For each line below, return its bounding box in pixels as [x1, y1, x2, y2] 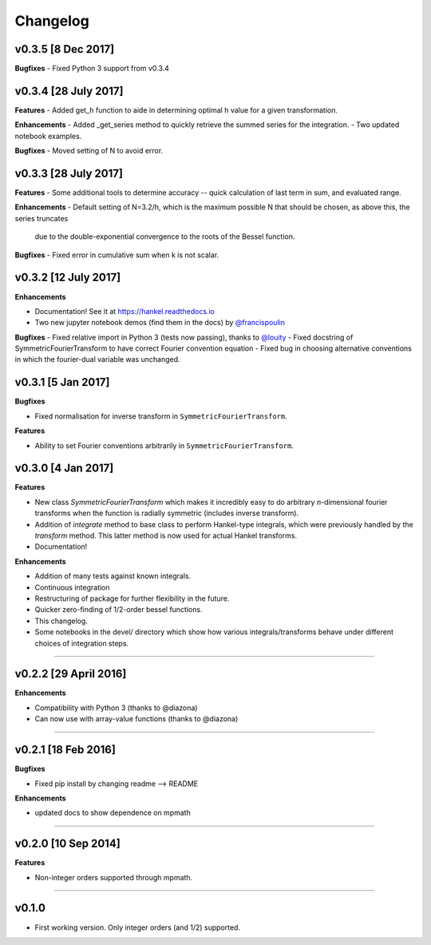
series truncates [14, 213, 69, 223]
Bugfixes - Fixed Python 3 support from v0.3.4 [14, 64, 169, 73]
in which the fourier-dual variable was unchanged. [14, 355, 180, 364]
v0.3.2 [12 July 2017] [14, 271, 121, 284]
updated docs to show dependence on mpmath [34, 808, 191, 818]
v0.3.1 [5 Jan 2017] [14, 375, 110, 389]
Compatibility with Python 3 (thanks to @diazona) [34, 703, 198, 713]
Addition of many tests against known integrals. [34, 571, 192, 581]
